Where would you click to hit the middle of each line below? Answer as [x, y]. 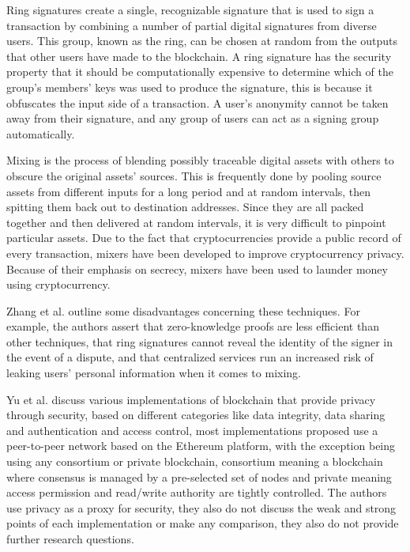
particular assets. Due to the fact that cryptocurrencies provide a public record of [204, 238]
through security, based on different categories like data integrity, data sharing [196, 415]
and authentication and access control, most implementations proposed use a [192, 430]
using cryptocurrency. [58, 284]
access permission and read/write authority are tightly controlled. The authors [197, 492]
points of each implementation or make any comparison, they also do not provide [203, 523]
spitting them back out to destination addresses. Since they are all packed [185, 207]
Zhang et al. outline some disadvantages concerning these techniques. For [183, 310]
